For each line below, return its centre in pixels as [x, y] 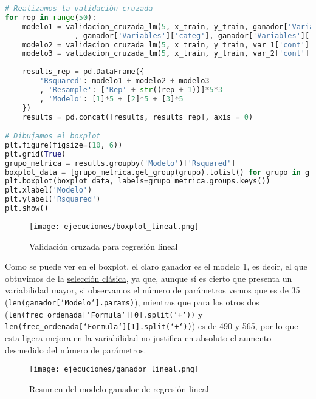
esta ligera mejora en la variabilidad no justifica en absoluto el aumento [138, 337]
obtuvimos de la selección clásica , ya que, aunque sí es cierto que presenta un [149, 278]
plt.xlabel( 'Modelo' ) [49, 190]
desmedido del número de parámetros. [76, 350]
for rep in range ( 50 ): [51, 17]
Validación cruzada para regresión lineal [104, 246]
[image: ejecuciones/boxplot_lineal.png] [114, 226]
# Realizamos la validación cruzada [79, 9]
